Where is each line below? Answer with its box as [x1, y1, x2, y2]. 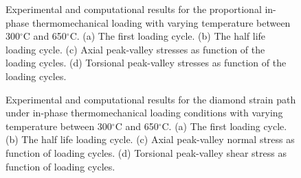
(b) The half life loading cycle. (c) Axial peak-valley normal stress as [5, 132, 295, 147]
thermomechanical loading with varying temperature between [32, 15, 291, 29]
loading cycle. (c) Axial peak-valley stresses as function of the [5, 42, 265, 56]
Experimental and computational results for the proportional [5, 2, 262, 16]
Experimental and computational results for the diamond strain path [5, 92, 296, 106]
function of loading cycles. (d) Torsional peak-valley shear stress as [5, 145, 287, 160]
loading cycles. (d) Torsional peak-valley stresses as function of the [5, 55, 287, 70]
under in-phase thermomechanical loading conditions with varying [5, 105, 283, 120]
